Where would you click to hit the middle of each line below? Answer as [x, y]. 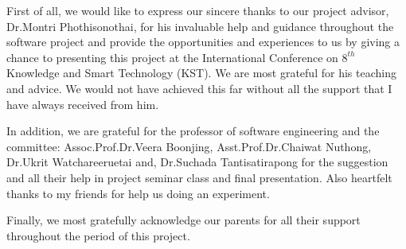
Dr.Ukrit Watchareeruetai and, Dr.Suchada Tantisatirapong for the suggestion [197, 162]
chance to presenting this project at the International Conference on [172, 57]
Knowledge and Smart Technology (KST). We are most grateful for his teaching [201, 73]
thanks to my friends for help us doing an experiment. [138, 193]
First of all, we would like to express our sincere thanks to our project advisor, [198, 10]
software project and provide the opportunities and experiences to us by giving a [203, 42]
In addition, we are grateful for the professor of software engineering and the [193, 131]
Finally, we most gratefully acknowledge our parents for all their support [183, 220]
